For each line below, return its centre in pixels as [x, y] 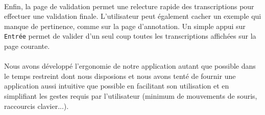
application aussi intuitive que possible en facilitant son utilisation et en [117, 86]
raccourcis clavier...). [37, 106]
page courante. [27, 46]
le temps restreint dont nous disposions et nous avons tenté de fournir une [120, 76]
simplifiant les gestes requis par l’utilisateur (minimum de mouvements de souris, [131, 96]
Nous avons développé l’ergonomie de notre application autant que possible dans [130, 66]
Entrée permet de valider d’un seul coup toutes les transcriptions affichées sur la [130, 36]
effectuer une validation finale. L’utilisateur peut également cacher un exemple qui [133, 16]
